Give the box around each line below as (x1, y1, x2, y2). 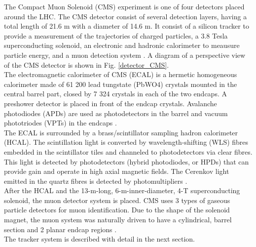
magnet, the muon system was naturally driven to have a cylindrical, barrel (4, 214, 232, 225)
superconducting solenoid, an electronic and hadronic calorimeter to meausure (4, 40, 240, 50)
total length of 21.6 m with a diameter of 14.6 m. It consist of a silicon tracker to (4, 21, 249, 31)
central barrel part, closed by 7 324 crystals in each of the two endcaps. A (4, 88, 227, 99)
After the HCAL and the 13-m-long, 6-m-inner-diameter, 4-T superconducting (4, 185, 240, 196)
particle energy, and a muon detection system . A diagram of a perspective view (4, 49, 246, 60)
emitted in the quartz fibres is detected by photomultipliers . (4, 175, 187, 186)
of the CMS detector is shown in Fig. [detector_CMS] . (4, 59, 169, 70)
